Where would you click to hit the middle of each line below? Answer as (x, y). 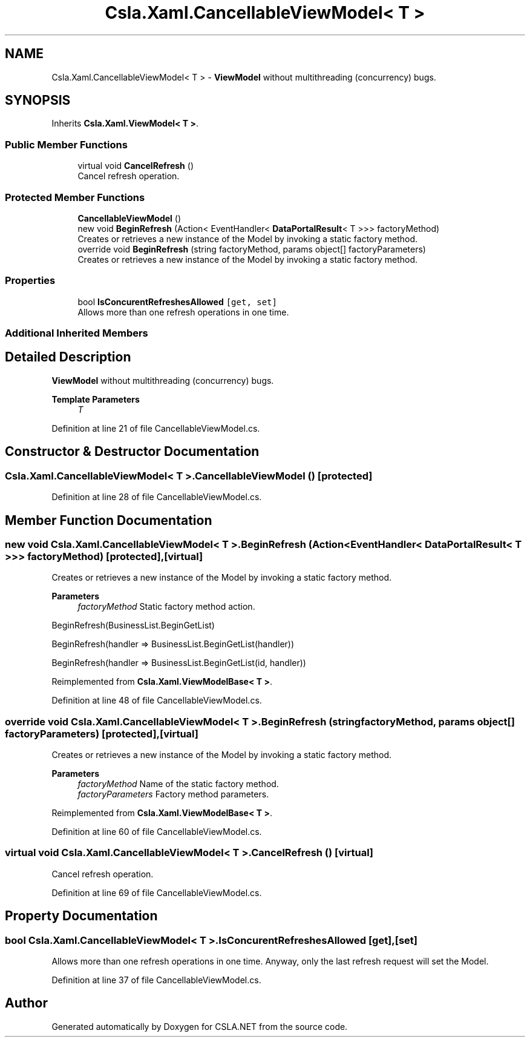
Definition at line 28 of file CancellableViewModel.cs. (157, 497)
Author (26, 1003)
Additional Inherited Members (77, 333)
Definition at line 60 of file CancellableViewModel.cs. (157, 832)
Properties (30, 281)
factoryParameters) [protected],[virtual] (102, 734)
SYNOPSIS (38, 101)
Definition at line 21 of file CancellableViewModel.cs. (156, 428)
